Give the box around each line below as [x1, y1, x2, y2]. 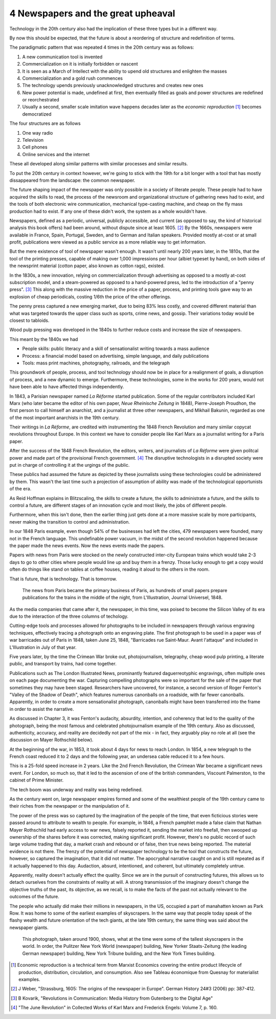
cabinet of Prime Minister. [9, 777, 64, 783]
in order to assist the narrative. [9, 706, 74, 712]
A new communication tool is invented [22, 54, 103, 60]
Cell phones [22, 144, 48, 150]
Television [22, 137, 44, 143]
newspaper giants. [9, 924, 49, 930]
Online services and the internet [22, 151, 90, 157]
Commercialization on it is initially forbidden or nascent [22, 61, 138, 67]
